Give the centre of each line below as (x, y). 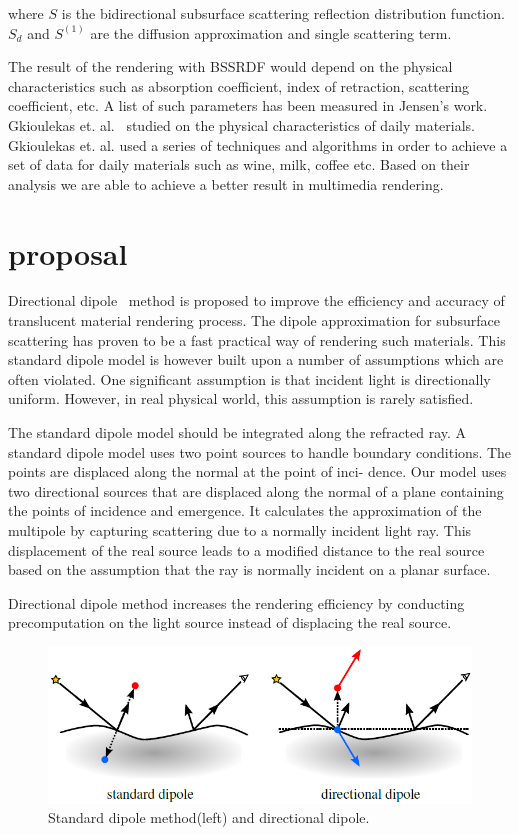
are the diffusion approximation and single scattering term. (271, 32)
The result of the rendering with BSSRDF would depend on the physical (230, 66)
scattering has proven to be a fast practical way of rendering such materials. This (257, 339)
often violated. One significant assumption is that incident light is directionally (249, 378)
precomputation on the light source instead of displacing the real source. (230, 622)
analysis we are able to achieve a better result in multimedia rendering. (226, 183)
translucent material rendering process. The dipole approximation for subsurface (254, 320)
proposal (68, 252)
